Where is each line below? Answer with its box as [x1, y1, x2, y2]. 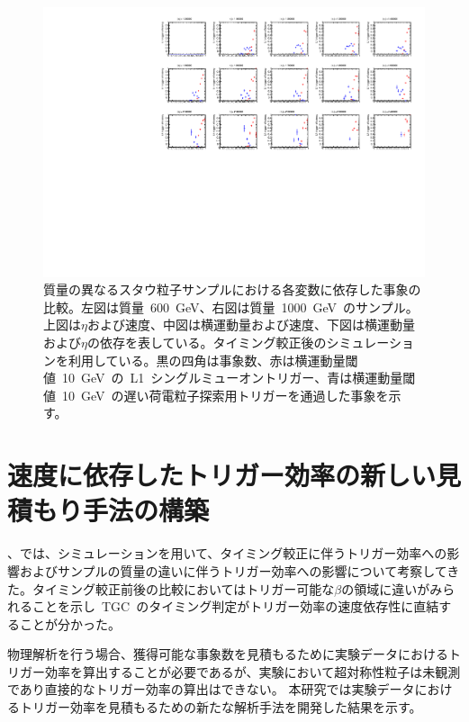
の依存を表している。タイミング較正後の [86, 333, 327, 352]
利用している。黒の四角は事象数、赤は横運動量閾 [68, 350, 358, 369]
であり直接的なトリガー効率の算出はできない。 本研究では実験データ [7, 680, 415, 699]
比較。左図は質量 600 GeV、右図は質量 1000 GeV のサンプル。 [43, 297, 419, 316]
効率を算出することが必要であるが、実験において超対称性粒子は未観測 [44, 662, 461, 681]
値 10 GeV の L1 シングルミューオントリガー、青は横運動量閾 [43, 368, 416, 387]
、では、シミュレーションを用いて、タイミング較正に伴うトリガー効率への [7, 544, 447, 563]
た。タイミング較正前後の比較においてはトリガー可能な [7, 579, 335, 598]
